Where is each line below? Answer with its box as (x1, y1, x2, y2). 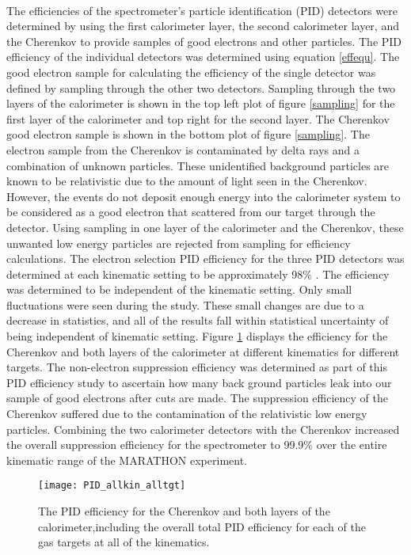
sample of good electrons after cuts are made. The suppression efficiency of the (6, 390, 389, 406)
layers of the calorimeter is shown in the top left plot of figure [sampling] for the (6, 95, 395, 112)
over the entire (316, 436, 387, 453)
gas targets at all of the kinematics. (38, 534, 210, 550)
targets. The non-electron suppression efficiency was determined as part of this (6, 359, 387, 375)
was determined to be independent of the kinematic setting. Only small (6, 281, 352, 298)
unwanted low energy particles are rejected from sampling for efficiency (6, 234, 351, 251)
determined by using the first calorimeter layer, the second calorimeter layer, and (6, 17, 399, 34)
